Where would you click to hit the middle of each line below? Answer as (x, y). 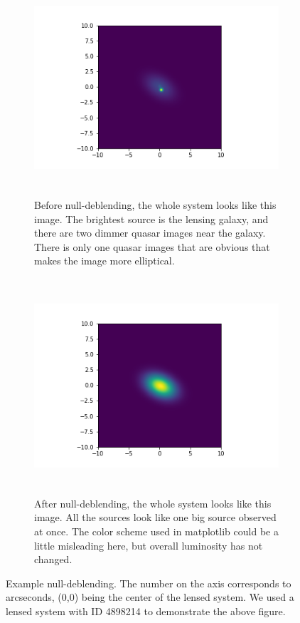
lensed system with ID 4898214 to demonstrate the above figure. (146, 611)
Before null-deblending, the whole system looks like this (155, 204)
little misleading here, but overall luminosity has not (149, 545)
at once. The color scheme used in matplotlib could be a (156, 531)
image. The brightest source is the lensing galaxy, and (151, 218)
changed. (53, 559)
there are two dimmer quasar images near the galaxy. (150, 233)
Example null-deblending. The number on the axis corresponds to (149, 583)
